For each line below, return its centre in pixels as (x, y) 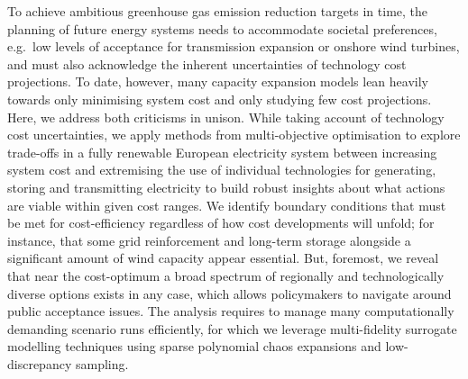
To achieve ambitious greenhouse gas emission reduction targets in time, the (218, 11)
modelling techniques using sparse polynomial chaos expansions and (194, 346)
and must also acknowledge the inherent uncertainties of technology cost (207, 63)
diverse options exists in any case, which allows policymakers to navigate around (229, 293)
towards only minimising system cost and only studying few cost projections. (220, 99)
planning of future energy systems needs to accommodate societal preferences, (222, 28)
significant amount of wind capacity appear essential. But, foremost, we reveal (223, 258)
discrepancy (40, 363)
